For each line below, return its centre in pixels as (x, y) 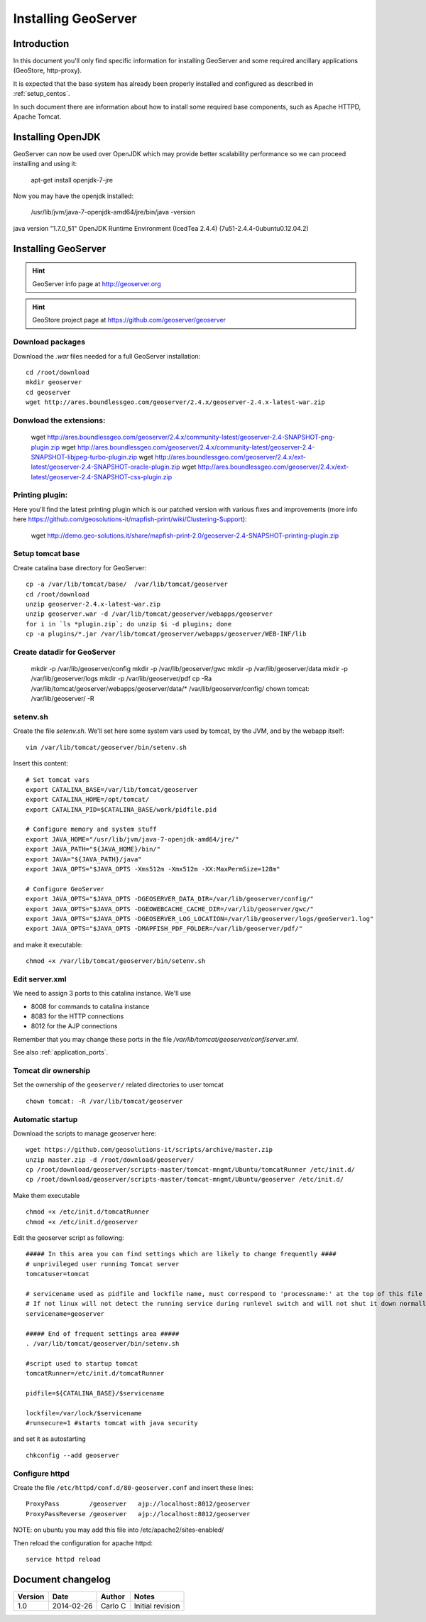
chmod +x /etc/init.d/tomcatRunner (88, 1212)
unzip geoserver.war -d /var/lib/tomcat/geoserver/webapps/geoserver (149, 614)
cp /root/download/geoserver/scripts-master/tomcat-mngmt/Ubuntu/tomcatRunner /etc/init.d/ (190, 1170)
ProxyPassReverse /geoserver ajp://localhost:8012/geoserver (138, 1514)
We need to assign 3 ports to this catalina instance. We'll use (102, 994)
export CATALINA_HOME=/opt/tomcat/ (88, 800)
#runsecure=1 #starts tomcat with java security (112, 1423)
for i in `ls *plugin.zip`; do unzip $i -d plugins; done (129, 624)
